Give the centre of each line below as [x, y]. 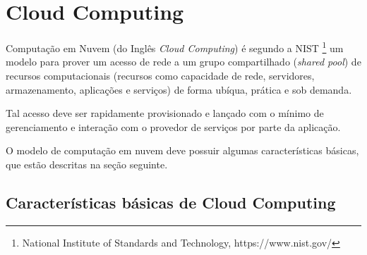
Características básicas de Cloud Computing [171, 202]
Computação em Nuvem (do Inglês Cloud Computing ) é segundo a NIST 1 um [175, 47]
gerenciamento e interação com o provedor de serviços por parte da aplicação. [173, 126]
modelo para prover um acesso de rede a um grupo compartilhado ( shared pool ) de [183, 62]
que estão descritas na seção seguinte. [87, 164]
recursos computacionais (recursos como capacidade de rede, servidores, [160, 75]
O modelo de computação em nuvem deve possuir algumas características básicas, [182, 150]
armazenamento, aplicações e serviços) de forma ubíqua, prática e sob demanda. [179, 89]
